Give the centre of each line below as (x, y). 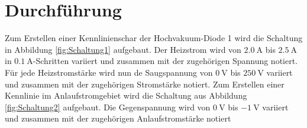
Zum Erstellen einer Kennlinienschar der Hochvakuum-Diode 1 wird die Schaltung (154, 38)
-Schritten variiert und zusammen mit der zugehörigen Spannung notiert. (165, 61)
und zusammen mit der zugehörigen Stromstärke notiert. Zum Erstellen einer (145, 84)
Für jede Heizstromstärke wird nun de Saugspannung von (109, 72)
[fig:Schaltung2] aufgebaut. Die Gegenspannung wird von (108, 107)
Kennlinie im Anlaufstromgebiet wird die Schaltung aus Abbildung (126, 95)
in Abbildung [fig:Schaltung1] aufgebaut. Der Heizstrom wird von (123, 49)
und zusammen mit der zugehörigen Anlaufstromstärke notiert (118, 118)
